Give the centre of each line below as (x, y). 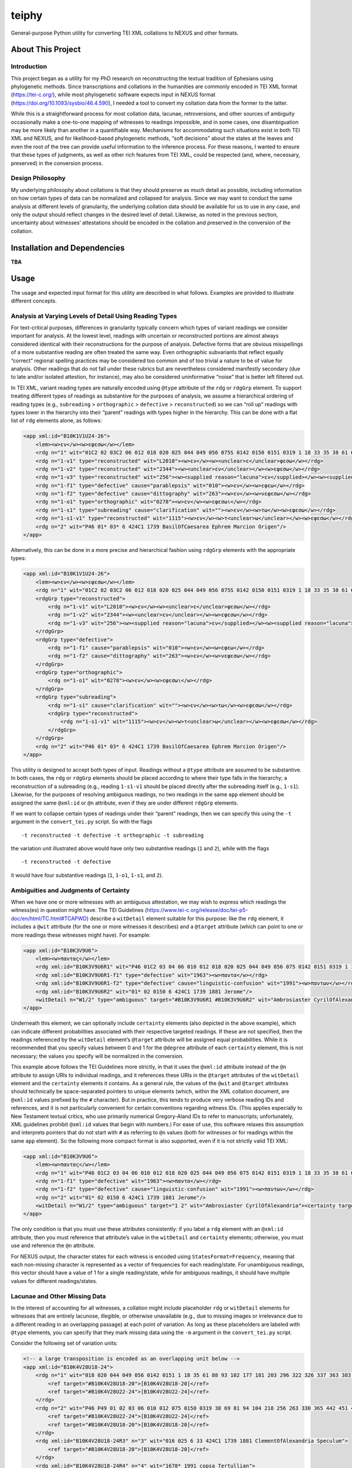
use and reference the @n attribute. (53, 1245)
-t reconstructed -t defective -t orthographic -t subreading (113, 835)
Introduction (29, 66)
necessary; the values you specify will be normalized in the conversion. (97, 1056)
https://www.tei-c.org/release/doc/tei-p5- (198, 910)
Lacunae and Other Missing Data (58, 1296)
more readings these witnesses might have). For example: (81, 935)
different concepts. (34, 301)
